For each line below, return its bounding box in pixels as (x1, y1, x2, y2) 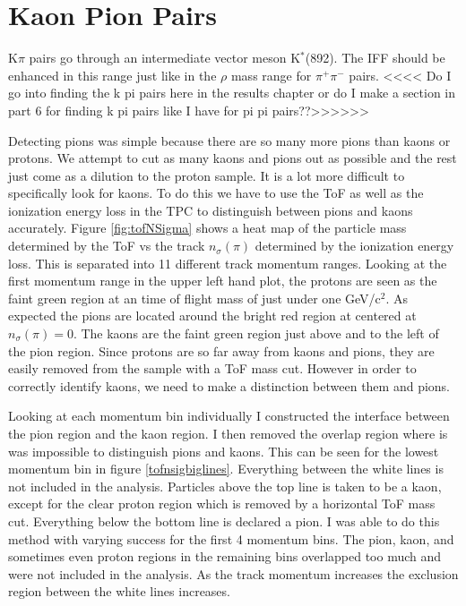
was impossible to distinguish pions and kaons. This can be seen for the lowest (8, 441, 439, 460)
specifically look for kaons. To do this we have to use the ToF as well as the (8, 184, 424, 202)
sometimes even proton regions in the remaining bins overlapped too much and (8, 547, 442, 566)
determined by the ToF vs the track (8, 236, 205, 255)
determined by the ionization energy (255, 236, 454, 255)
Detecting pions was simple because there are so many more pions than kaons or (8, 131, 451, 149)
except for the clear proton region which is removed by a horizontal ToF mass (8, 494, 436, 513)
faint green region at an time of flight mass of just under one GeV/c (8, 288, 381, 307)
